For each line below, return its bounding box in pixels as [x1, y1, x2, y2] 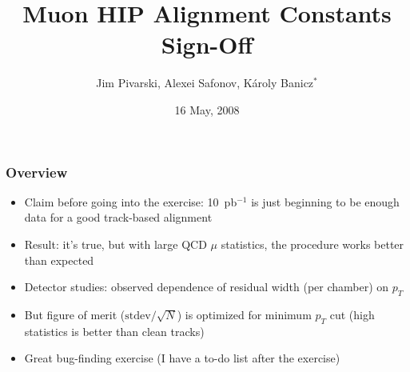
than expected [24, 251, 94, 268]
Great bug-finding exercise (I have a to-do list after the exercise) [24, 350, 340, 366]
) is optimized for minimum [177, 306, 312, 322]
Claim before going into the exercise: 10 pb [24, 193, 237, 210]
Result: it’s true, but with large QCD [24, 235, 207, 252]
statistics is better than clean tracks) [24, 322, 205, 339]
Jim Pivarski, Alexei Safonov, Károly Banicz [96, 74, 314, 91]
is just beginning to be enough [251, 193, 400, 210]
